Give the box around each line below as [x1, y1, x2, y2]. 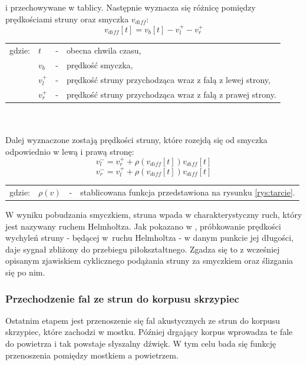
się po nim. [5, 266, 45, 278]
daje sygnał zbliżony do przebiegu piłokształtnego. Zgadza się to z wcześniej [5, 243, 280, 255]
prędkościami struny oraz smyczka [5, 12, 129, 25]
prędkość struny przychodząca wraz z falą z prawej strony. [66, 88, 276, 100]
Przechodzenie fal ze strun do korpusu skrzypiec [5, 291, 239, 306]
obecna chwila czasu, [66, 44, 141, 57]
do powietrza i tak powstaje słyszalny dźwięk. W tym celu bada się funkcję [5, 337, 276, 349]
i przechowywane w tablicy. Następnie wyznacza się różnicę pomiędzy [5, 1, 256, 13]
